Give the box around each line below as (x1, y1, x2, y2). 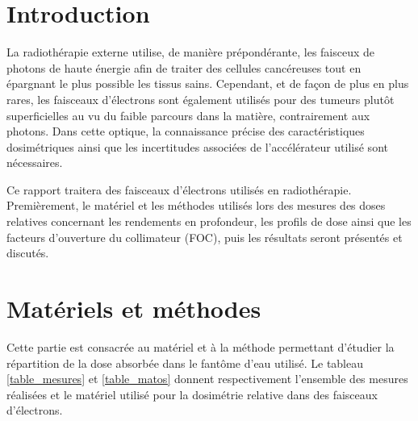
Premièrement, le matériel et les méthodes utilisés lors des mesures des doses (6, 197, 386, 214)
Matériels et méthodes (6, 292, 261, 325)
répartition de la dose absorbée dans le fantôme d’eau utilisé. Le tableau (6, 354, 364, 371)
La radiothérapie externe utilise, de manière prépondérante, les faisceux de (6, 44, 375, 60)
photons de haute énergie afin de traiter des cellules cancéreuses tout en (6, 59, 362, 76)
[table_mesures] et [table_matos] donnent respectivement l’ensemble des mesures (6, 370, 408, 387)
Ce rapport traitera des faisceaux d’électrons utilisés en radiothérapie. (6, 181, 352, 198)
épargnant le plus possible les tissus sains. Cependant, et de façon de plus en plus (6, 75, 409, 92)
